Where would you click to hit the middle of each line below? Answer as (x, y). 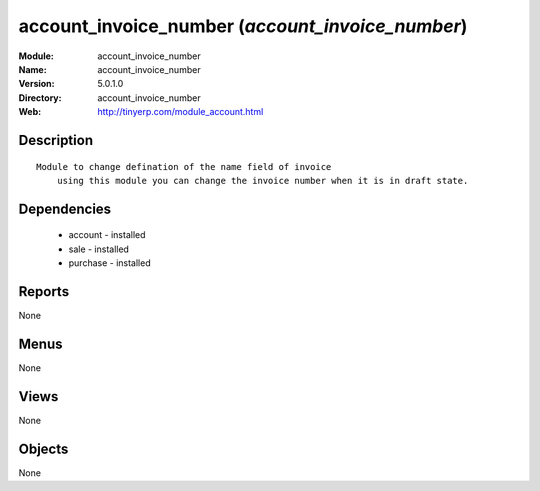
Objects (43, 448)
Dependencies (65, 208)
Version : (36, 84)
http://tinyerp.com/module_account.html (180, 112)
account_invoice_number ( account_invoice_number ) (243, 26)
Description (56, 140)
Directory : (40, 97)
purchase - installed (109, 263)
